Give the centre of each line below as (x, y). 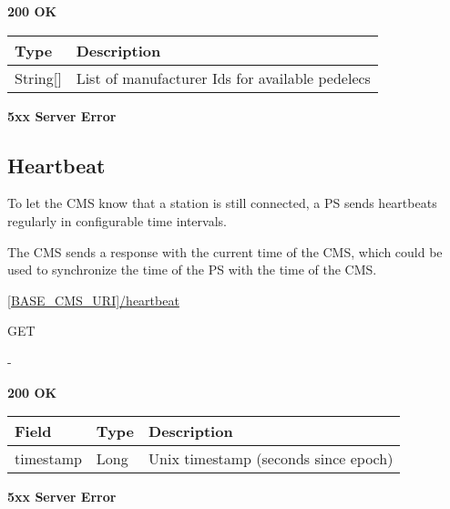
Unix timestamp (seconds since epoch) (271, 459)
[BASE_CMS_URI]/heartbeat (93, 300)
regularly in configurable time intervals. (117, 220)
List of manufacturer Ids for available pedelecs (223, 78)
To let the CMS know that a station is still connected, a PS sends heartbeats (222, 203)
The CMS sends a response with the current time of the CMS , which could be (225, 251)
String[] (38, 78)
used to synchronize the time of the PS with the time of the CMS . (192, 270)
